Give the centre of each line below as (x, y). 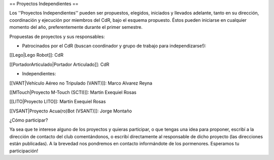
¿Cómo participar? (29, 120)
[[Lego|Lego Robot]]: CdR (36, 55)
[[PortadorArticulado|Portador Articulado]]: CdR (59, 64)
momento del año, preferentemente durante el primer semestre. (76, 27)
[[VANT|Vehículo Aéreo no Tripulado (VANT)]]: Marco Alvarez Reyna (81, 83)
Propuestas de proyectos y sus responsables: (57, 36)
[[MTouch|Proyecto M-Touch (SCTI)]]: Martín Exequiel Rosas (73, 92)
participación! (24, 151)
